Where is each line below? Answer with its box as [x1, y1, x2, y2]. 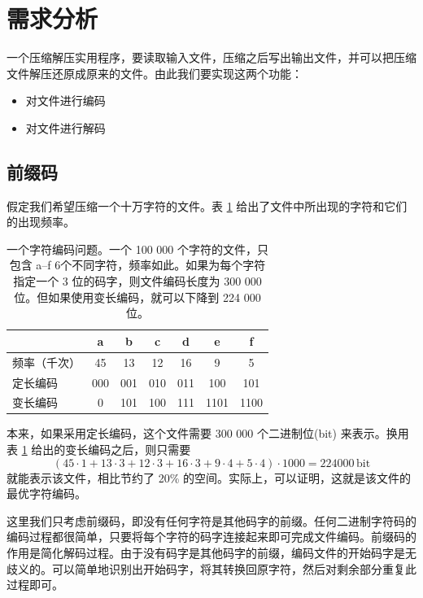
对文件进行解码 [25, 119, 106, 136]
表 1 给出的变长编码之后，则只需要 [7, 441, 191, 458]
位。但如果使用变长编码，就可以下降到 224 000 [14, 288, 261, 305]
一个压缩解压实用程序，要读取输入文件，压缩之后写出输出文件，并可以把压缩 [7, 49, 416, 66]
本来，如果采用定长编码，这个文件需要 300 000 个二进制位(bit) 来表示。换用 [7, 425, 409, 442]
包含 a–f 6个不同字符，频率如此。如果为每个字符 [9, 256, 266, 273]
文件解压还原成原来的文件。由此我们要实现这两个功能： [7, 64, 303, 81]
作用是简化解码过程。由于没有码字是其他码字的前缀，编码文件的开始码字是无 [7, 544, 416, 561]
